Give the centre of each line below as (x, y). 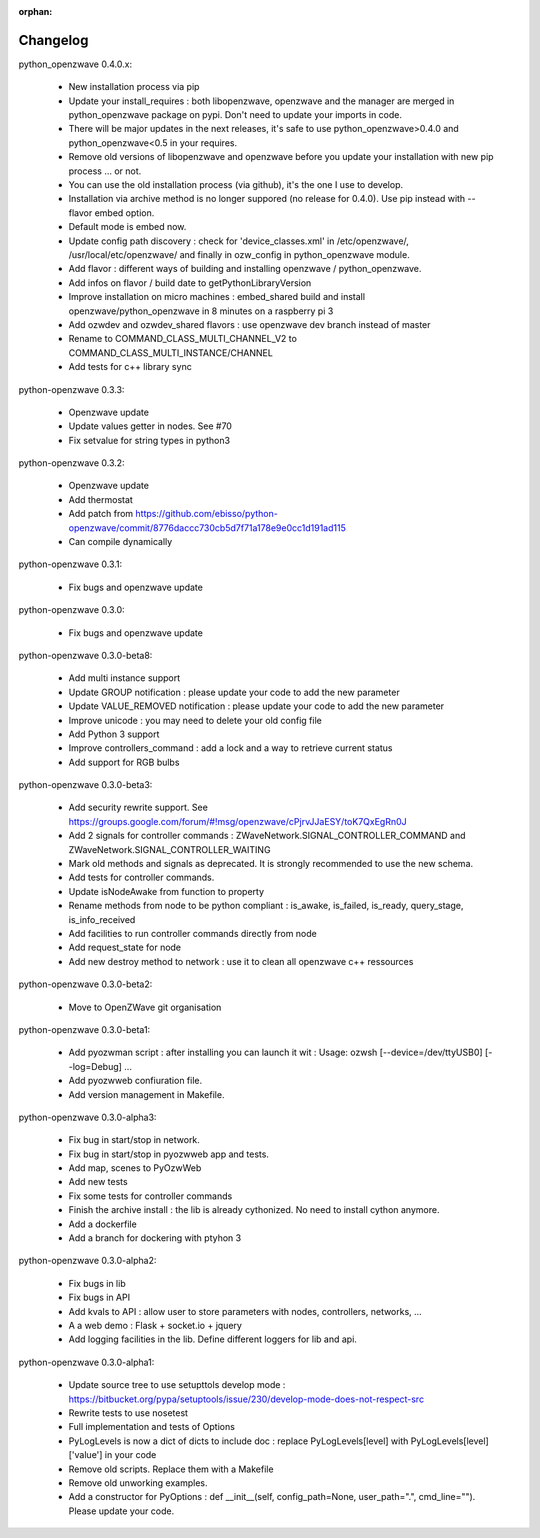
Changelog (53, 40)
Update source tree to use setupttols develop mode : (177, 1385)
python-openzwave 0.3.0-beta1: (84, 1029)
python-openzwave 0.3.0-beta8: (85, 655)
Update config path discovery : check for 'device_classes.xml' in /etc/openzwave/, (239, 241)
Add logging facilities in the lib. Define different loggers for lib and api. (212, 1339)
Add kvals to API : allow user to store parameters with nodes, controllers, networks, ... (245, 1311)
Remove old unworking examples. (138, 1482)
